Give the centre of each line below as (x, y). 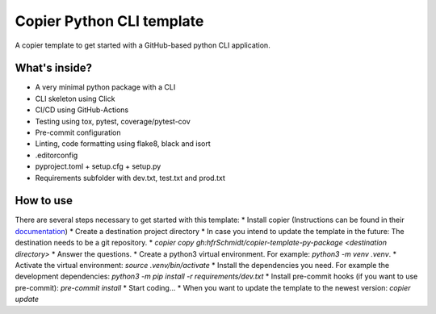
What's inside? (54, 68)
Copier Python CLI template (109, 21)
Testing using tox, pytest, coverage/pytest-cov (113, 121)
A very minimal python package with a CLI (105, 87)
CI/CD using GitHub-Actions (82, 110)
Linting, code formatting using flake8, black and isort (123, 144)
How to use (44, 201)
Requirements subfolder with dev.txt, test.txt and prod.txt (130, 178)
